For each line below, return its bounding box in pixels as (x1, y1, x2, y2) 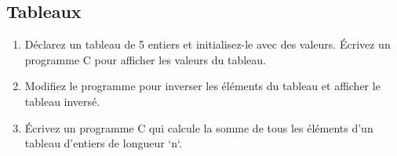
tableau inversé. (24, 93, 100, 109)
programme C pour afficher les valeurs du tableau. (24, 51, 266, 67)
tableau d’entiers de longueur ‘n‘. (24, 135, 182, 151)
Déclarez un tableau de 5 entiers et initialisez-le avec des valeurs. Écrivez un (24, 36, 391, 53)
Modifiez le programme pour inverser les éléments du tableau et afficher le (24, 78, 381, 94)
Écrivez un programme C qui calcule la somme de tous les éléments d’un (24, 119, 373, 136)
